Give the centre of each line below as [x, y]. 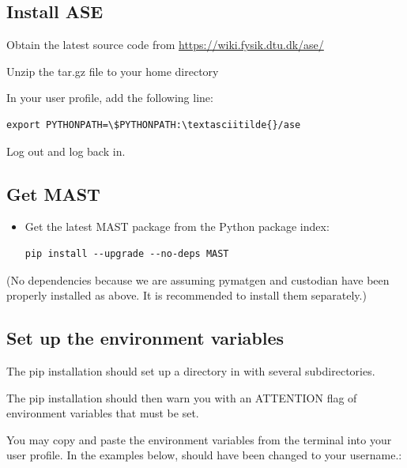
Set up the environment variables [145, 338]
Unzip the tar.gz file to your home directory [113, 71]
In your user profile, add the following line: [110, 98]
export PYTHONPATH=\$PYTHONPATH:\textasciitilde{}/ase [154, 125]
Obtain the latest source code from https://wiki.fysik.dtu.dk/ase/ [165, 45]
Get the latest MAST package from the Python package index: [177, 226]
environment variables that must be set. [103, 413]
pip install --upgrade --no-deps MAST [127, 253]
